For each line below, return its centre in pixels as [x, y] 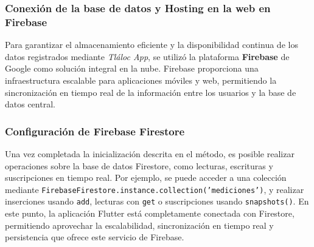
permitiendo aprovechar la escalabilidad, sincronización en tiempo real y [139, 225]
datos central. [30, 104]
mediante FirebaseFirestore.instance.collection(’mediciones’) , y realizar [155, 189]
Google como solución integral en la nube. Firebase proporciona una [132, 68]
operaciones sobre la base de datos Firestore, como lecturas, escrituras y [139, 165]
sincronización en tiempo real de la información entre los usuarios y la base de [151, 92]
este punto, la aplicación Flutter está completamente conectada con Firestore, [150, 213]
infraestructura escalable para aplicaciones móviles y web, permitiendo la [141, 80]
